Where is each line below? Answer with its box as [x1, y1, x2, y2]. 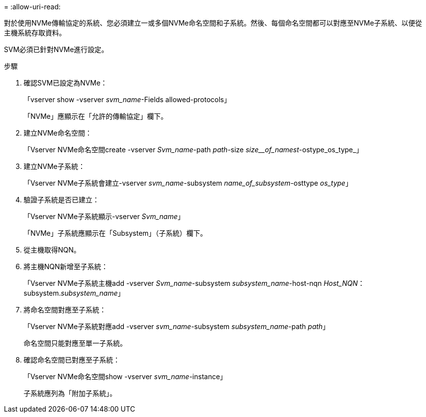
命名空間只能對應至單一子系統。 [24, 339, 127, 347]
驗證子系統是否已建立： [24, 195, 99, 204]
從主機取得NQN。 [24, 246, 81, 254]
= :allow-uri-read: [4, 2, 61, 11]
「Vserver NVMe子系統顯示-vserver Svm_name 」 [24, 212, 185, 221]
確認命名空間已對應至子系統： [24, 356, 120, 364]
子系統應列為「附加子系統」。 [24, 389, 116, 397]
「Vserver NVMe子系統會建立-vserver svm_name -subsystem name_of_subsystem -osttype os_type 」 [24, 179, 352, 187]
